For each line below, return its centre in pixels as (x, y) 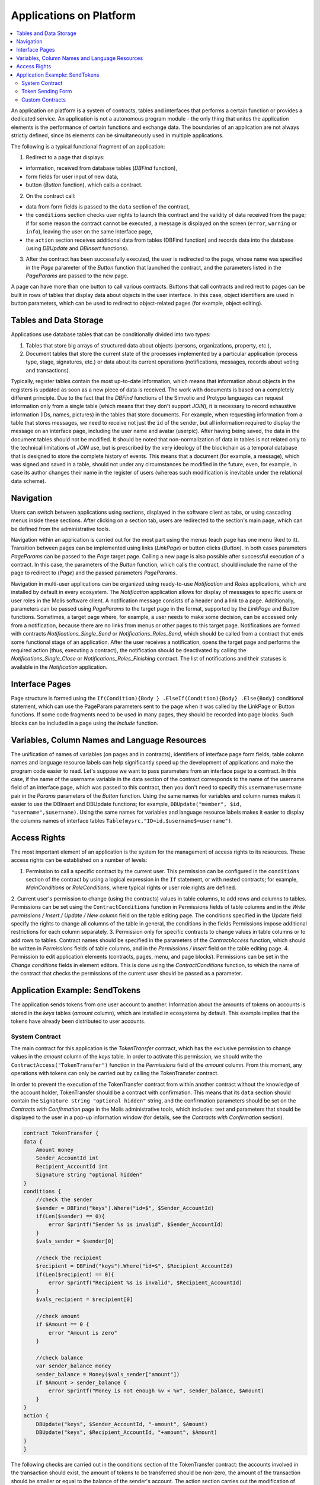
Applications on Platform (73, 15)
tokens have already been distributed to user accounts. (78, 1021)
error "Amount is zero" (83, 1333)
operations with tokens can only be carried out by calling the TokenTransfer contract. (115, 1073)
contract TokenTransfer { (61, 1133)
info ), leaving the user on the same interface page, (89, 232)
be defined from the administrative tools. (61, 529)
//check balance (59, 1358)
